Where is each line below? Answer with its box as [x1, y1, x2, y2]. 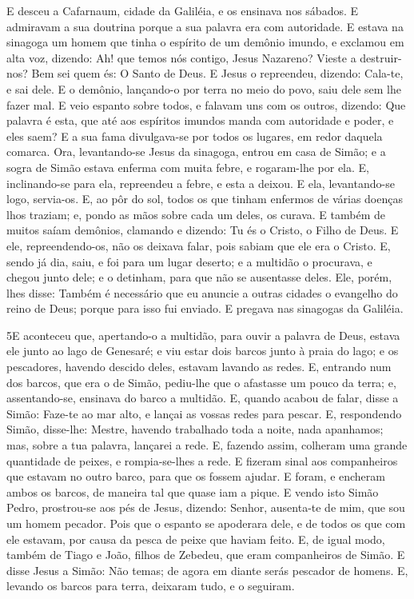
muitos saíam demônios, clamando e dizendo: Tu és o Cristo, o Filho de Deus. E [6, 222, 399, 238]
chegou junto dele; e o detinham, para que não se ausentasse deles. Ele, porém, [6, 269, 392, 286]
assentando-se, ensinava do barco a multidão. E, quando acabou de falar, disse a [6, 389, 399, 406]
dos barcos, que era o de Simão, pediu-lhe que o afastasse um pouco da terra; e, [6, 373, 396, 390]
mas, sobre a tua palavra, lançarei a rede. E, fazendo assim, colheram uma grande [6, 437, 408, 453]
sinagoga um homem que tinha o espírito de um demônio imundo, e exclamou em [6, 34, 404, 50]
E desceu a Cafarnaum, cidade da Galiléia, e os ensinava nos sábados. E [6, 2, 359, 18]
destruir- [360, 49, 402, 66]
